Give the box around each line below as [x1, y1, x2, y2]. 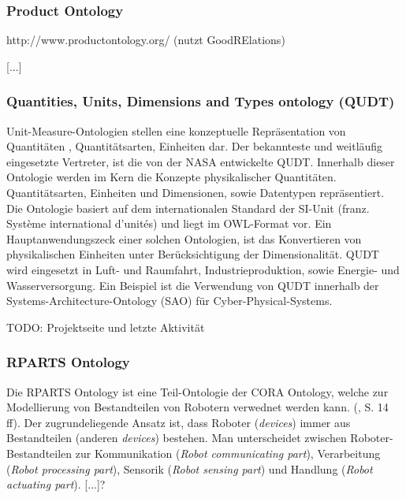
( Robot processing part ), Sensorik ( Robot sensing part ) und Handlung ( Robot [6, 460, 373, 477]
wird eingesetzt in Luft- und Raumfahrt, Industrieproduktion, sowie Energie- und [6, 261, 400, 277]
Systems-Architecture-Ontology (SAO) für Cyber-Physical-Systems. [6, 292, 333, 309]
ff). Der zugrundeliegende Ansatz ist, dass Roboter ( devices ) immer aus [6, 414, 351, 430]
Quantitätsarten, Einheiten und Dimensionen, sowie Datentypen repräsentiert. [6, 184, 385, 200]
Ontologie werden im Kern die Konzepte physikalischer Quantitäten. [6, 169, 337, 185]
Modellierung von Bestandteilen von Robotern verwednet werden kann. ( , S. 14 [6, 399, 389, 415]
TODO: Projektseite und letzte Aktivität [6, 318, 205, 335]
